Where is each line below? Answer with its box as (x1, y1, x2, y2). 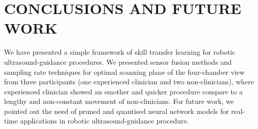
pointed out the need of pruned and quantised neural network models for (4, 105, 229, 116)
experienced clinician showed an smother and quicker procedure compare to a (4, 86, 243, 96)
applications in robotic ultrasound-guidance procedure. (20, 115, 189, 126)
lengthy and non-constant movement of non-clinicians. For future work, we (4, 96, 234, 106)
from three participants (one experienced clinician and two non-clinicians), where (4, 76, 254, 87)
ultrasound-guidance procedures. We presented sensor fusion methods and (4, 56, 232, 67)
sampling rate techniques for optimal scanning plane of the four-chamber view (4, 66, 245, 77)
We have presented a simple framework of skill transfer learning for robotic (4, 47, 235, 57)
